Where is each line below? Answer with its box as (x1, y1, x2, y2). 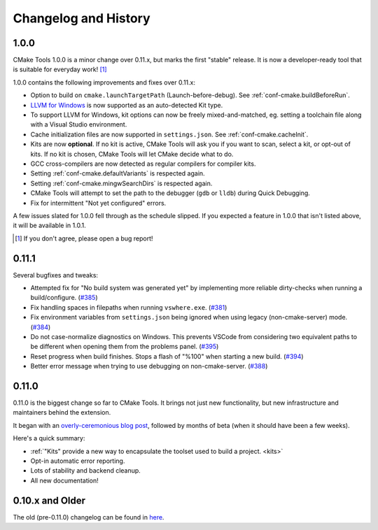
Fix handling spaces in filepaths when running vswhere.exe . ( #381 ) (30, 303, 227, 311)
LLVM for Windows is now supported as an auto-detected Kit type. (30, 101, 223, 109)
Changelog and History (13, 10, 150, 26)
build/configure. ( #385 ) (30, 294, 98, 302)
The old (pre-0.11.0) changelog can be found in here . (13, 513, 164, 521)
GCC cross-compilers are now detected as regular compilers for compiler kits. (30, 159, 256, 168)
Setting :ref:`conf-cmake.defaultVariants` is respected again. (30, 169, 206, 178)
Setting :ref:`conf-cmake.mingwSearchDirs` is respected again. (30, 179, 213, 187)
